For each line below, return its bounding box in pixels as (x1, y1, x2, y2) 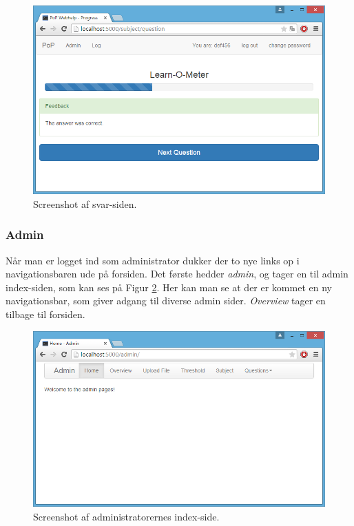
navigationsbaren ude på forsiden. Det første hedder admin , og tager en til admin (6, 266, 348, 281)
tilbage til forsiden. (6, 306, 85, 321)
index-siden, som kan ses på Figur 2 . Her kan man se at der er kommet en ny (6, 280, 332, 294)
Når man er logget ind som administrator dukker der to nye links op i (6, 253, 300, 267)
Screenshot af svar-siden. (33, 196, 137, 211)
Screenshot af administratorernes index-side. (33, 509, 220, 523)
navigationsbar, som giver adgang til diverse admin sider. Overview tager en (6, 293, 326, 308)
